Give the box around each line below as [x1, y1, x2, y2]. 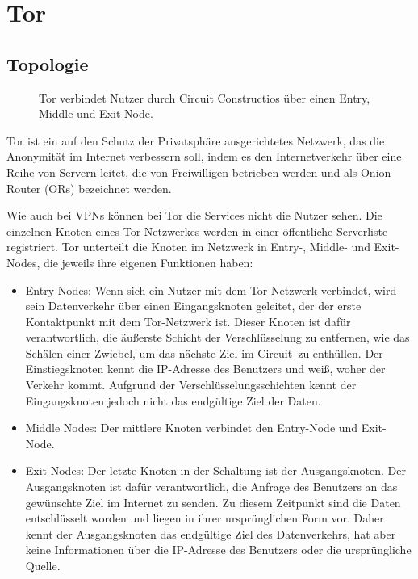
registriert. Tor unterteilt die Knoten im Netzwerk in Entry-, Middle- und [6, 238, 370, 255]
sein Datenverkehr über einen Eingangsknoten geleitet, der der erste [25, 297, 362, 314]
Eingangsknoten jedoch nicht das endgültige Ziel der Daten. [25, 392, 321, 409]
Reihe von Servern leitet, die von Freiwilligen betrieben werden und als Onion [6, 163, 391, 180]
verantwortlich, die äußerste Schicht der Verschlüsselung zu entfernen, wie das [25, 329, 410, 346]
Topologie [6, 51, 89, 76]
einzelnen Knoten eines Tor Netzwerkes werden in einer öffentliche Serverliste [6, 222, 388, 239]
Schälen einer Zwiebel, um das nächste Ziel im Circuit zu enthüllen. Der [25, 344, 383, 361]
